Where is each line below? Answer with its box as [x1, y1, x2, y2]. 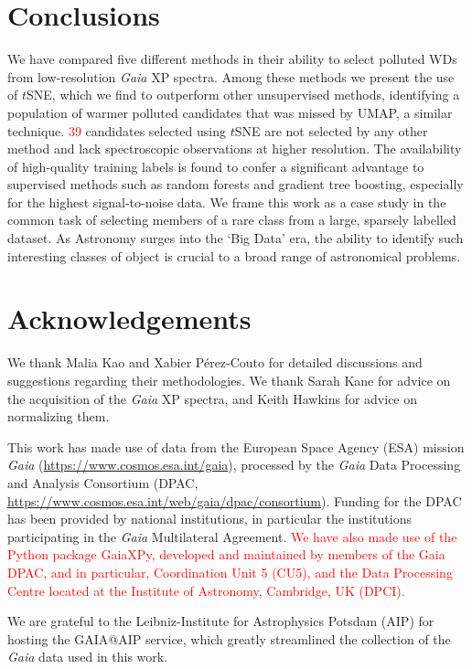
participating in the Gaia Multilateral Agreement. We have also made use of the [7, 526, 457, 546]
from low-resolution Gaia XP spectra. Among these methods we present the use [7, 67, 455, 86]
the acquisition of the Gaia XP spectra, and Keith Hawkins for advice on [7, 388, 418, 408]
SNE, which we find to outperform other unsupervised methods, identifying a [27, 85, 460, 104]
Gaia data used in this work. [7, 647, 168, 666]
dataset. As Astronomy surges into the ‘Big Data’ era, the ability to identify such [7, 228, 464, 248]
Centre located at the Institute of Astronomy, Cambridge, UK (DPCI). [7, 580, 405, 600]
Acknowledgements [7, 300, 252, 337]
